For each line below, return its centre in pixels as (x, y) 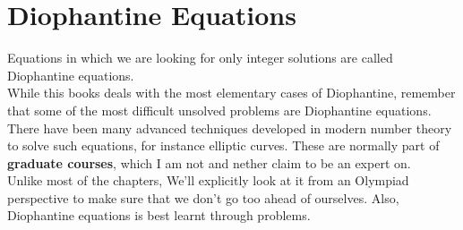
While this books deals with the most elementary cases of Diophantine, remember (231, 93)
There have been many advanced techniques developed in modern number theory (230, 128)
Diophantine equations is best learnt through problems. (159, 215)
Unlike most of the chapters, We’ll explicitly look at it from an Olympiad (208, 180)
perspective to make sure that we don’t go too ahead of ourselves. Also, (203, 197)
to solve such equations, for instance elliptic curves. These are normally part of (223, 145)
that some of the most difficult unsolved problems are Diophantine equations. (219, 110)
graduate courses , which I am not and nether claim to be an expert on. (209, 162)
